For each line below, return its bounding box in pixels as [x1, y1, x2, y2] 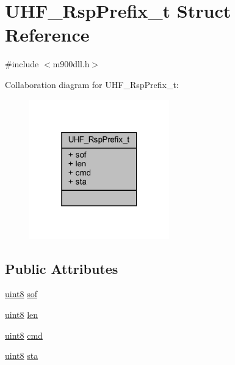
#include [5, 57, 39, 70]
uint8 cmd [5, 328, 43, 341]
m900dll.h [52, 57, 90, 70]
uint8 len [5, 308, 38, 320]
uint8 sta [5, 349, 38, 362]
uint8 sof [5, 287, 37, 300]
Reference [5, 22, 90, 47]
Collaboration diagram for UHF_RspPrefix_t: [5, 78, 179, 90]
